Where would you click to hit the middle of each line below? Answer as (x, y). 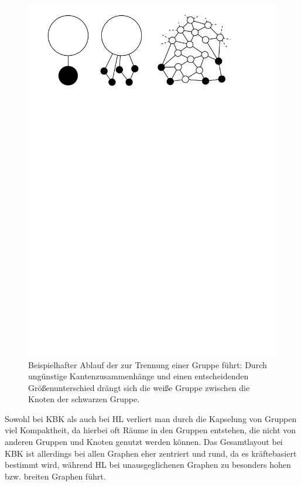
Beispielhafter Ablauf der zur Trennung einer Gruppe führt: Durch (148, 364)
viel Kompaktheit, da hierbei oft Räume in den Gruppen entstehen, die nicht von (150, 430)
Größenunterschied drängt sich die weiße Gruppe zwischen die (139, 387)
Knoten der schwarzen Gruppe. (84, 399)
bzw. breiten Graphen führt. (55, 476)
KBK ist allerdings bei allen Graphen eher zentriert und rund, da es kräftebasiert (151, 453)
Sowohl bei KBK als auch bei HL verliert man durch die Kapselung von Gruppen (151, 418)
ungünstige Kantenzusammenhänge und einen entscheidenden (138, 376)
